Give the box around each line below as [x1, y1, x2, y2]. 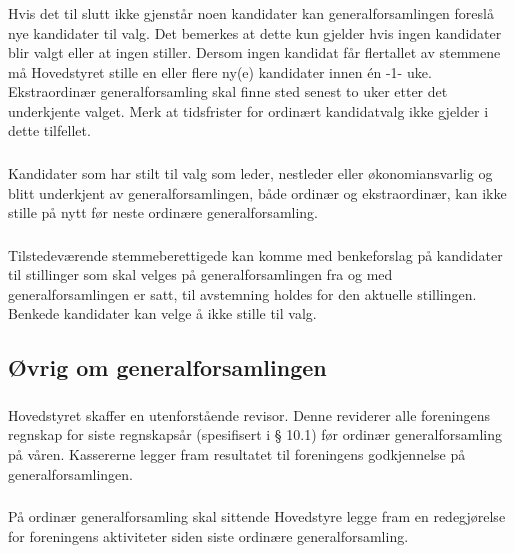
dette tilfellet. [8, 120, 91, 141]
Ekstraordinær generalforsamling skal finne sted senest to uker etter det [8, 81, 448, 102]
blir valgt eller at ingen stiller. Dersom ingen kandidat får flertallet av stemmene [8, 42, 501, 63]
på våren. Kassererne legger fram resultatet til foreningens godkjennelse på [8, 443, 466, 464]
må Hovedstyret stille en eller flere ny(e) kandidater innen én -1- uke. [8, 61, 432, 82]
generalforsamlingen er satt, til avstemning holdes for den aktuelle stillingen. [8, 283, 477, 304]
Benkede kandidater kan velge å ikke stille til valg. [8, 303, 317, 324]
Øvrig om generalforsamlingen [8, 352, 327, 383]
